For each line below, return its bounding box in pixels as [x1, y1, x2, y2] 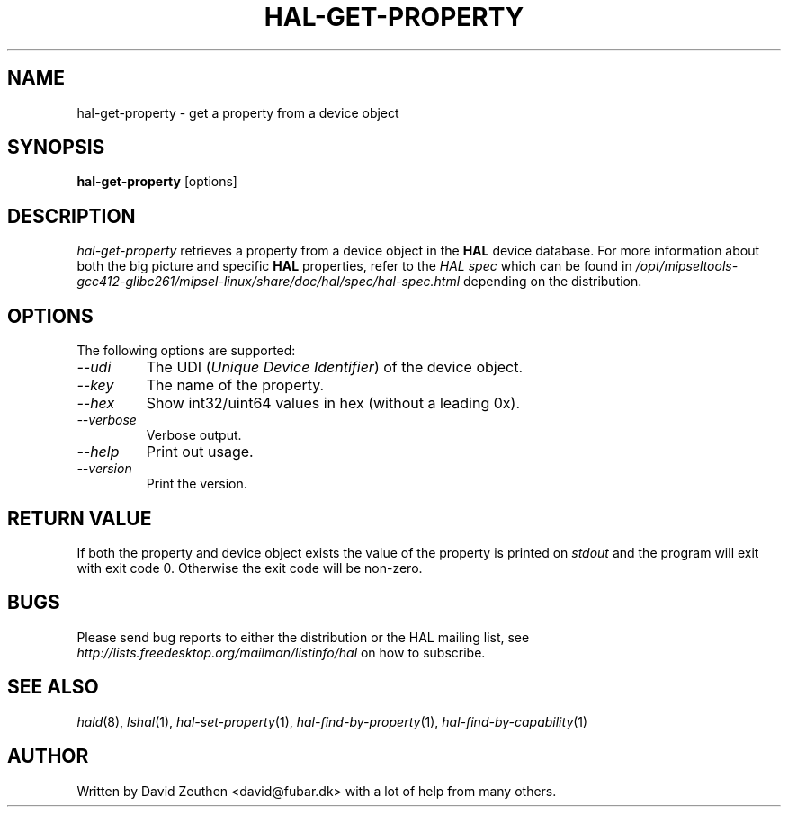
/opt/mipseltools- [635, 258, 739, 274]
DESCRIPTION [7, 204, 136, 228]
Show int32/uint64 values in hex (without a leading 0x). [146, 394, 520, 413]
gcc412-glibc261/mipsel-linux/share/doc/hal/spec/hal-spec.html [76, 273, 461, 290]
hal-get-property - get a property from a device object [76, 104, 399, 121]
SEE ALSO [7, 675, 99, 699]
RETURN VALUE [7, 506, 152, 530]
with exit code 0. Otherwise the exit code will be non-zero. [76, 559, 423, 576]
